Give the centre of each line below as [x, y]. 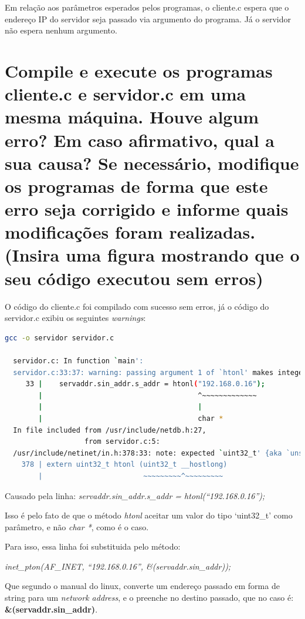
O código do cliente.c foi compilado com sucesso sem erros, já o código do [137, 306]
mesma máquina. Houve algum [132, 117]
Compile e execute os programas [139, 70]
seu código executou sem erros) [134, 278]
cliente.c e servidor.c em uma [126, 94]
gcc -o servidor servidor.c [60, 338]
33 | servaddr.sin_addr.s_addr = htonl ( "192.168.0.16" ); [145, 384]
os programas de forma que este [136, 185]
